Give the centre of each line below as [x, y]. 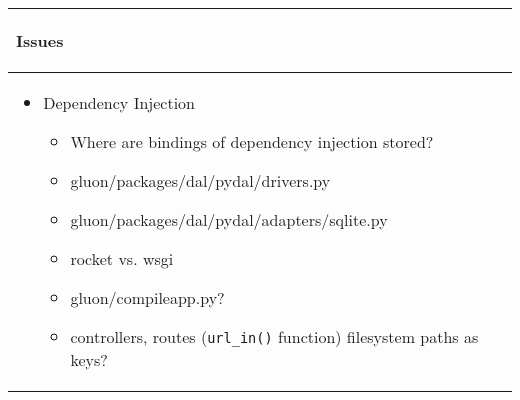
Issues [40, 40]
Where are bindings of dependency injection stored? [252, 141]
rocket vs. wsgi [122, 258]
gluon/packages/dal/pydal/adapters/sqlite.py [229, 219]
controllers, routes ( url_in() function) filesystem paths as [274, 336]
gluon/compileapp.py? [147, 297]
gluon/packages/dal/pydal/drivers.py [200, 180]
